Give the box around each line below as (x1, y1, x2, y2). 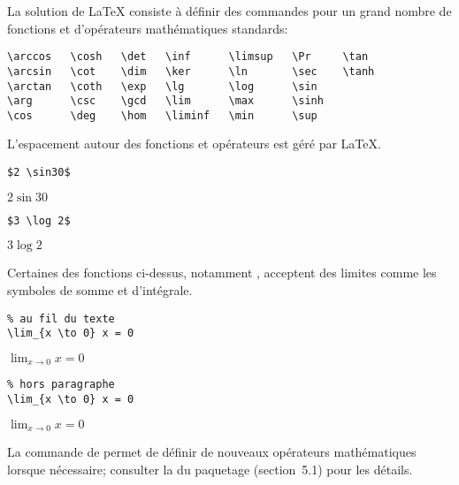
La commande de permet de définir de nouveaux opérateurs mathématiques (7, 443, 417, 461)
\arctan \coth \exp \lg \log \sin (7, 80, 317, 93)
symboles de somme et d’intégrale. (7, 280, 193, 299)
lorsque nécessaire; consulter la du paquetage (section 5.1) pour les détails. (7, 459, 413, 478)
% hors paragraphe (7, 378, 115, 391)
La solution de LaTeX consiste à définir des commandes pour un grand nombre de (7, 2, 452, 19)
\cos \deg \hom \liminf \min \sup (7, 109, 317, 122)
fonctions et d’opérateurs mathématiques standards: (7, 19, 288, 37)
